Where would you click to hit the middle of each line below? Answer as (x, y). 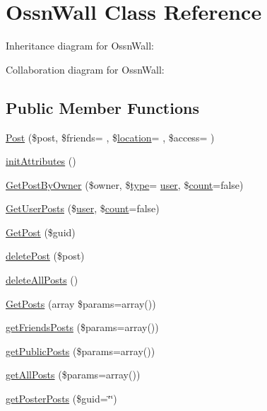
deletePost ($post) (45, 256)
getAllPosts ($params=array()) (73, 375)
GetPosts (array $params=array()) (81, 303)
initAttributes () (41, 161)
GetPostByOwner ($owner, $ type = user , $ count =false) (125, 184)
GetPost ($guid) (41, 232)
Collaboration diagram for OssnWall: (85, 69)
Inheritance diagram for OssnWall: (80, 46)
